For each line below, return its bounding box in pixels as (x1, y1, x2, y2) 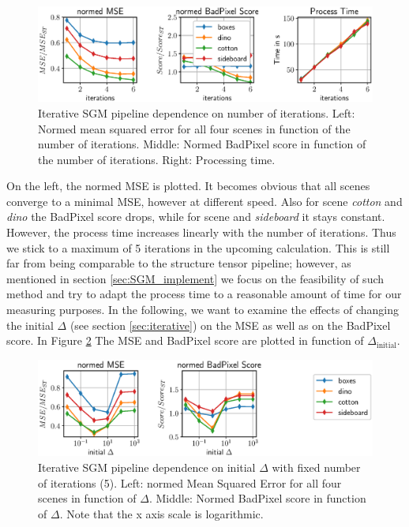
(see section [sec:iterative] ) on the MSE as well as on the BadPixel (69, 316, 391, 333)
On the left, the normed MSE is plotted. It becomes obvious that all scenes (6, 178, 370, 194)
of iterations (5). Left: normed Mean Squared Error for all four (38, 474, 342, 491)
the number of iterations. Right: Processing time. (38, 151, 276, 167)
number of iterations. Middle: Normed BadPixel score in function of (38, 136, 366, 152)
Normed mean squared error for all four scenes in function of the (38, 120, 351, 136)
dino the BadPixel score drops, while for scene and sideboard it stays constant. (6, 208, 385, 225)
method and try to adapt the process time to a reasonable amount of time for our (6, 286, 402, 302)
